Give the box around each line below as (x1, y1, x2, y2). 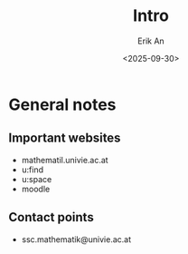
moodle (21, 183, 51, 194)
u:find (21, 164, 44, 175)
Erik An (137, 35, 164, 46)
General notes (8, 94, 117, 114)
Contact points (8, 210, 94, 225)
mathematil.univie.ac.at (21, 154, 109, 165)
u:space (21, 173, 52, 184)
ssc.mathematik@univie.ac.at (21, 233, 132, 245)
